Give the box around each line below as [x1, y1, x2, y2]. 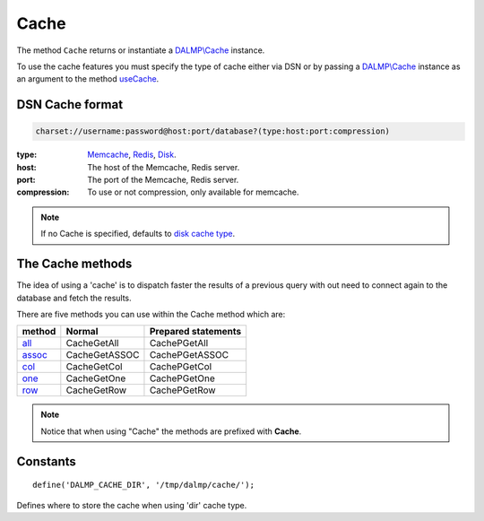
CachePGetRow [149, 384, 216, 396]
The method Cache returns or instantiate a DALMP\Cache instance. [16, 45, 265, 56]
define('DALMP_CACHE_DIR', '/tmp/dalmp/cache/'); [32, 480, 255, 491]
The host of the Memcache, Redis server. [87, 161, 240, 172]
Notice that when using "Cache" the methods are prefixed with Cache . [40, 426, 302, 437]
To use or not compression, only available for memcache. [87, 187, 299, 197]
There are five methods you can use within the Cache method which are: [16, 308, 286, 319]
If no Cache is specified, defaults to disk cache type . [40, 229, 236, 239]
